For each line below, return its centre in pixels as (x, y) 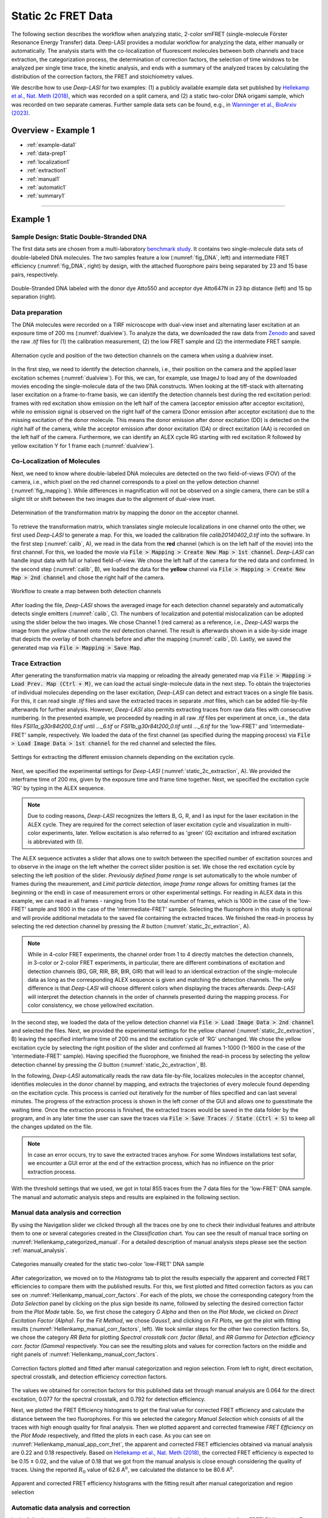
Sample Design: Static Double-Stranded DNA (79, 237)
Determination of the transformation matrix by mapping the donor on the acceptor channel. (125, 512)
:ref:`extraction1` (47, 171)
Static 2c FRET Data (62, 16)
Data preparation (37, 313)
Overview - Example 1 (53, 130)
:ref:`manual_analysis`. (39, 1250)
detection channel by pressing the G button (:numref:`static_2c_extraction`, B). (109, 1064)
